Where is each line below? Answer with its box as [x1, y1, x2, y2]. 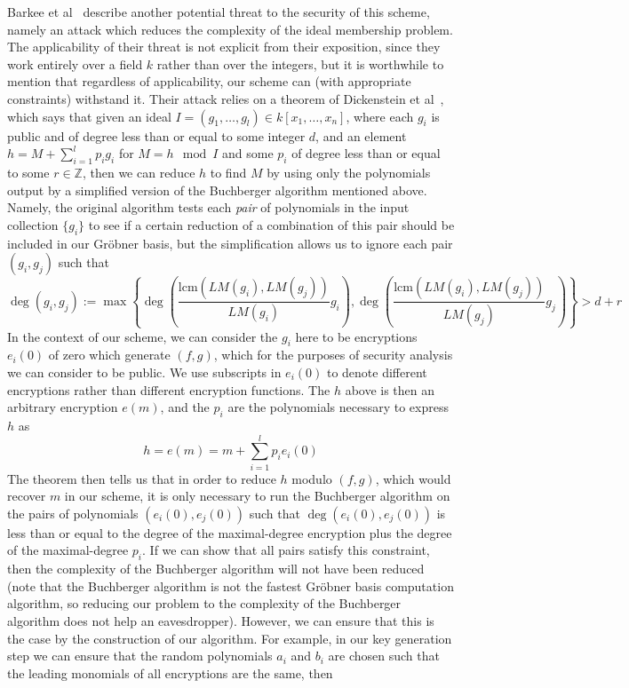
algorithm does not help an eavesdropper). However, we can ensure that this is [7, 612, 434, 630]
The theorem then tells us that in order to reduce [7, 469, 276, 487]
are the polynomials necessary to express [227, 398, 449, 416]
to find [210, 162, 247, 181]
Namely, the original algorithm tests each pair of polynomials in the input [7, 198, 410, 217]
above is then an [345, 380, 435, 399]
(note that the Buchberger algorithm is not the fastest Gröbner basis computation [7, 576, 454, 595]
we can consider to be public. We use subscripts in [7, 362, 282, 381]
